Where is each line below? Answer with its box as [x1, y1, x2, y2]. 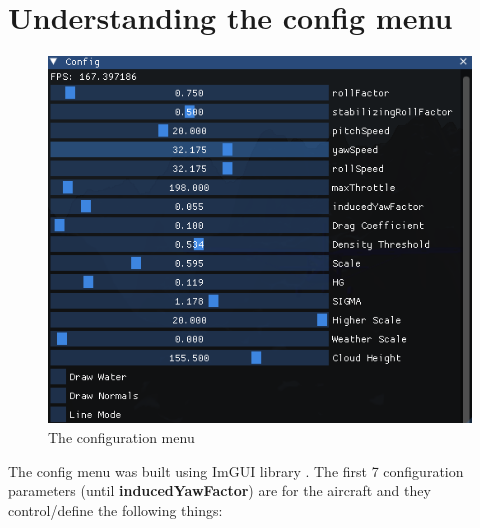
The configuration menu [48, 426, 195, 447]
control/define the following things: [8, 499, 223, 520]
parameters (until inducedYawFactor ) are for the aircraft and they [8, 480, 431, 501]
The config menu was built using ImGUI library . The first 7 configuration [8, 460, 464, 481]
